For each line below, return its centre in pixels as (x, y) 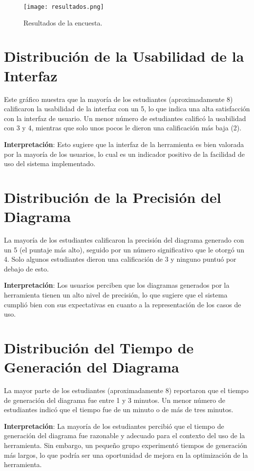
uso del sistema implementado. (50, 163)
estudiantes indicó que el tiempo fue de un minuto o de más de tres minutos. (119, 409)
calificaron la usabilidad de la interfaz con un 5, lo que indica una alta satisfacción (127, 109)
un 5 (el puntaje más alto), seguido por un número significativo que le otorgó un (124, 249)
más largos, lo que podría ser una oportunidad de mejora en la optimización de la (126, 455)
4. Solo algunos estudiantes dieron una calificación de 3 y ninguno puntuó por (120, 259)
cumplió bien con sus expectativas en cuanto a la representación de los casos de (123, 304)
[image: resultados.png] (64, 7)
